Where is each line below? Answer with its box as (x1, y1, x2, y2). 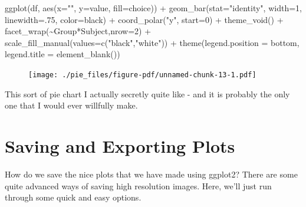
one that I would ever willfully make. (5, 99, 138, 111)
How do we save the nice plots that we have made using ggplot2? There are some (5, 167, 298, 180)
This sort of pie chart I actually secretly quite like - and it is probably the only (5, 87, 290, 100)
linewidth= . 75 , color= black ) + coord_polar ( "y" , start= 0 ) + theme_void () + (5, 13, 284, 25)
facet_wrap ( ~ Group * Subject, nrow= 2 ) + (5, 25, 152, 37)
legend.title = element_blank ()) (5, 48, 120, 60)
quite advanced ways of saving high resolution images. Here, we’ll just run (5, 179, 272, 192)
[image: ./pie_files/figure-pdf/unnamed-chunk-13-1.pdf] (28, 70, 256, 79)
